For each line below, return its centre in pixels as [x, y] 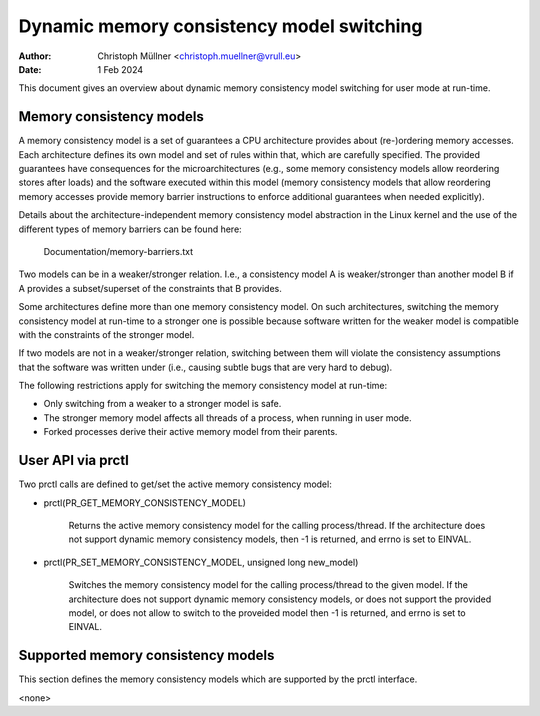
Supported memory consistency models [146, 655]
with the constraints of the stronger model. [106, 334]
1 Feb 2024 [120, 69]
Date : [30, 69]
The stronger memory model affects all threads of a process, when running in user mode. [227, 417]
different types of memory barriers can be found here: [130, 229]
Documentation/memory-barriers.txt [118, 251]
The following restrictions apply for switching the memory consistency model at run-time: [203, 386]
